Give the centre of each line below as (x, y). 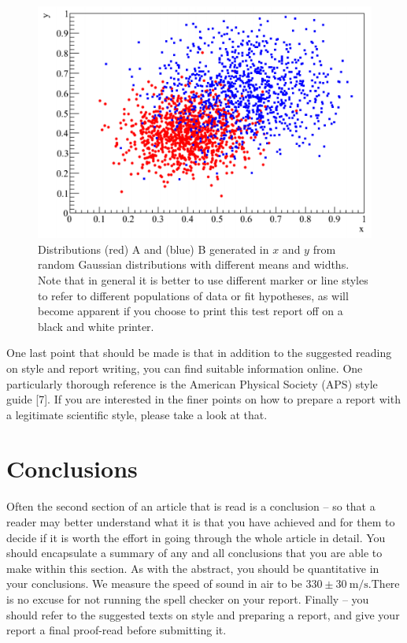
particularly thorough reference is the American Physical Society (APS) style (192, 383)
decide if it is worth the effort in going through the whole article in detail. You (196, 537)
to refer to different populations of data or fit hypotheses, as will (193, 295)
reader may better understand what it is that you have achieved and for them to (201, 522)
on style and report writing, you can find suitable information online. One (185, 368)
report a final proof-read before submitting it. (117, 630)
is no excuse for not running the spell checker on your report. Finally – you (188, 598)
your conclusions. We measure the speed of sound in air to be (154, 584)
